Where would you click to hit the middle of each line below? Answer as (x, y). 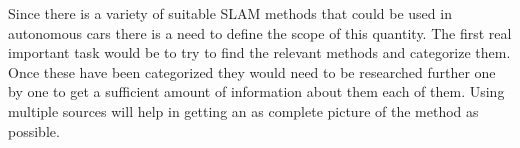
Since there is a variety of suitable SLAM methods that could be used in (230, 13)
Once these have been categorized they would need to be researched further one (252, 71)
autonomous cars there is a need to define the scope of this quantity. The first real (260, 32)
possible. (34, 130)
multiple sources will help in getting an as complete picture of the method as (243, 110)
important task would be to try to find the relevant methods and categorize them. (259, 52)
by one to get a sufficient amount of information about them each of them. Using (256, 91)
